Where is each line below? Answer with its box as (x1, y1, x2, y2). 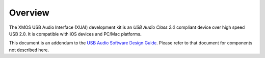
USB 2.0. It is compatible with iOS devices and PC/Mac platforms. (9, 31, 142, 37)
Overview (9, 7, 50, 18)
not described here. (9, 47, 49, 53)
